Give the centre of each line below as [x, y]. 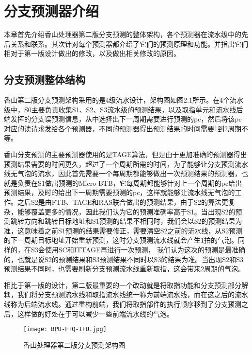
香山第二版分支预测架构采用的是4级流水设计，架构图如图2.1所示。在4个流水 [124, 100]
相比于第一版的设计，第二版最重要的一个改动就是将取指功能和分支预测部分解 [126, 285]
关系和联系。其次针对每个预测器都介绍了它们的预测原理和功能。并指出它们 [129, 44]
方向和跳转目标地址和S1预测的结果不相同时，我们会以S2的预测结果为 [133, 221]
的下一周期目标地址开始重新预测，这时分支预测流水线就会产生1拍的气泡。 [121, 240]
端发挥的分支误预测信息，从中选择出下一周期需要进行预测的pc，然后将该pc [123, 119]
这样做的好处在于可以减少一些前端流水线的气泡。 [95, 313]
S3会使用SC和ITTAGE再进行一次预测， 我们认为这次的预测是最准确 [138, 250]
